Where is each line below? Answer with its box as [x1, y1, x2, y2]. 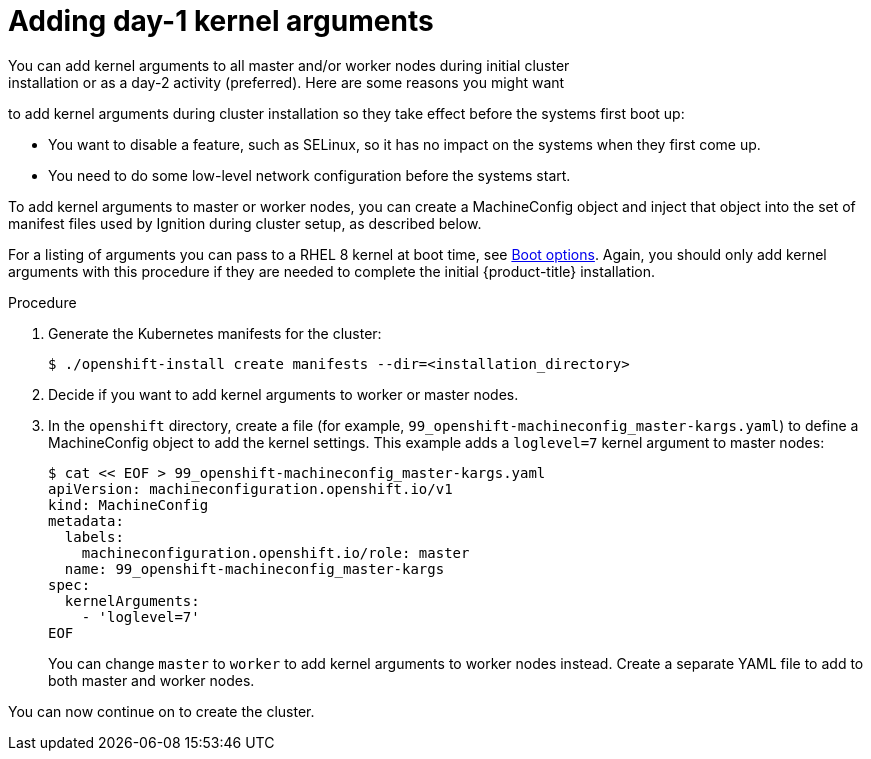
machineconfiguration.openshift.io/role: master [81, 544, 470, 561]
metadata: [48, 512, 124, 529]
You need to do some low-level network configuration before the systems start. [48, 166, 571, 184]
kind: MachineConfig [48, 496, 209, 513]
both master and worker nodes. [48, 671, 255, 689]
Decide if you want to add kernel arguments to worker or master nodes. [48, 385, 519, 403]
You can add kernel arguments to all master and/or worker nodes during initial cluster [8, 56, 570, 74]
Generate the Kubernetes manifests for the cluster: [48, 324, 382, 342]
